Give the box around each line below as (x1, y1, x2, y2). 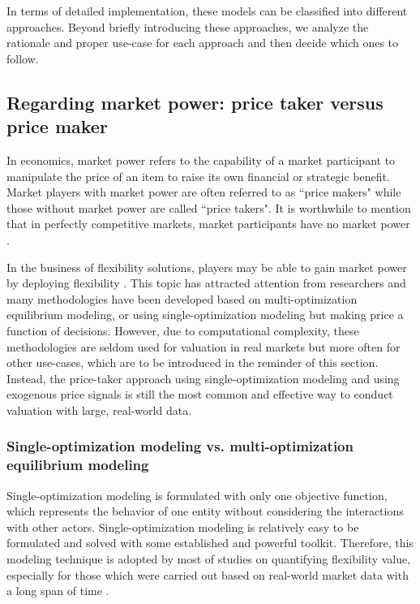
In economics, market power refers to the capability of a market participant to (6, 151, 396, 168)
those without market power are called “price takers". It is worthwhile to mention (6, 199, 411, 216)
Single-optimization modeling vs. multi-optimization (6, 436, 354, 456)
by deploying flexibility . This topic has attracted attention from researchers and (6, 274, 406, 291)
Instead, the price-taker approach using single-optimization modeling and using (6, 369, 400, 386)
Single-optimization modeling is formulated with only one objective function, (6, 486, 388, 503)
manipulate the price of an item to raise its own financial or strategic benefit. (6, 167, 390, 184)
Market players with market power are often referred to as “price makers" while (6, 183, 401, 201)
